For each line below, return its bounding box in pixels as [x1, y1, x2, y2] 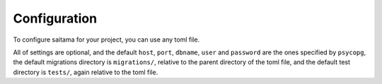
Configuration [13, 11, 98, 26]
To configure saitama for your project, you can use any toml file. [13, 35, 200, 44]
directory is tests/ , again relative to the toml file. [13, 68, 158, 76]
